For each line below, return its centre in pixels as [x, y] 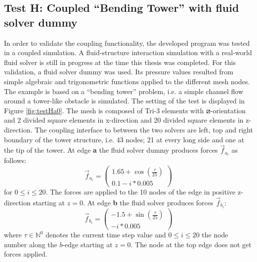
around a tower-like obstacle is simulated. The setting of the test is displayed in [125, 101]
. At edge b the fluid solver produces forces [148, 202]
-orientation [228, 110]
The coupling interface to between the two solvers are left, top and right [144, 129]
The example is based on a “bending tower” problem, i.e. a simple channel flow [124, 91]
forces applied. [26, 254]
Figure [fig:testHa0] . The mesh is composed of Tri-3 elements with [104, 110]
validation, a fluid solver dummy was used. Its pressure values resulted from [119, 72]
